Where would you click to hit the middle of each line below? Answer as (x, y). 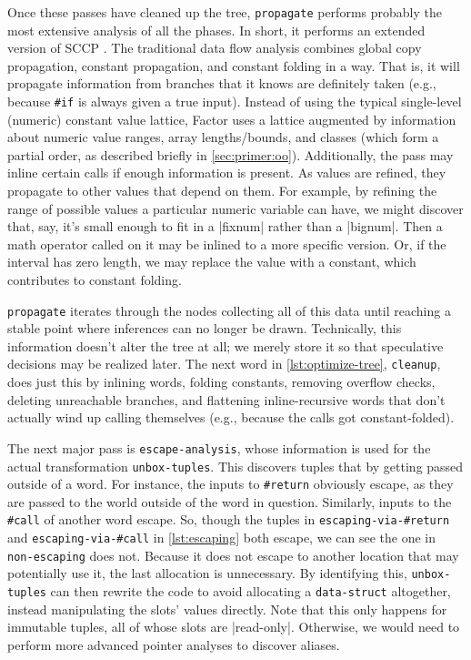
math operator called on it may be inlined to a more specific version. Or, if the (227, 244)
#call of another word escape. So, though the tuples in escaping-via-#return (229, 519)
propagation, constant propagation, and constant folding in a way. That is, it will (234, 65)
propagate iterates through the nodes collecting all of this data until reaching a (229, 310)
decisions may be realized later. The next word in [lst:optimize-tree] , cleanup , (224, 364)
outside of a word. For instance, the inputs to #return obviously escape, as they (230, 484)
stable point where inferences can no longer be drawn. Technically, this (205, 328)
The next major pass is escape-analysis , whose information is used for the (219, 447)
